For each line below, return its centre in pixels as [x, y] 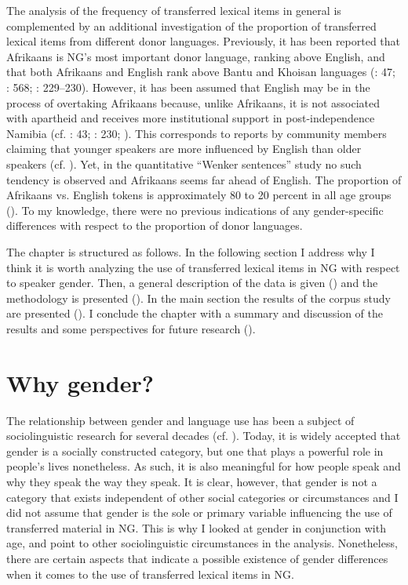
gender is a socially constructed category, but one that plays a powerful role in [195, 451]
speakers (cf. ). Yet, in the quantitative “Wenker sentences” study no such [184, 164]
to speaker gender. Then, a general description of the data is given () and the [192, 283]
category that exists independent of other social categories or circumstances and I [202, 497]
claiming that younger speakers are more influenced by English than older [184, 149]
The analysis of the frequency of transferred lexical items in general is [174, 10]
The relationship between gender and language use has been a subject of [180, 420]
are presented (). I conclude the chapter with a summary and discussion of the [195, 313]
